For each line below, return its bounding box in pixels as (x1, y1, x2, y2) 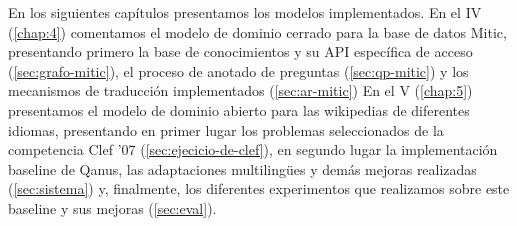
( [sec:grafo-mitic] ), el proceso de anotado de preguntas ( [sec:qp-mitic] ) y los (8, 60, 469, 81)
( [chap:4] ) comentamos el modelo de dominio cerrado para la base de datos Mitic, (8, 21, 507, 42)
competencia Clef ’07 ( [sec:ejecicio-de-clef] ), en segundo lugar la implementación (8, 139, 498, 160)
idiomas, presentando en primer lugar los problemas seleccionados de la (8, 119, 444, 140)
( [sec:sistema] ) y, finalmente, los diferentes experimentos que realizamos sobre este (8, 178, 510, 199)
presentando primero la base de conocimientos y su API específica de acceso (8, 41, 473, 62)
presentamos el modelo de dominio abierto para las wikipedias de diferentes (8, 99, 470, 120)
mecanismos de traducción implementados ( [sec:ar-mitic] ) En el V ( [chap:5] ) (8, 80, 473, 101)
